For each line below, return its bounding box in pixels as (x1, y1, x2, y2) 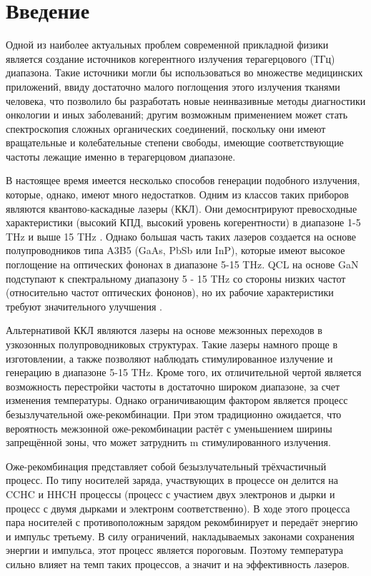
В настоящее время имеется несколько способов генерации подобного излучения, (6, 173, 360, 188)
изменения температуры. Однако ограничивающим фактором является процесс (6, 393, 348, 408)
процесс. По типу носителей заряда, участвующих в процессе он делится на (6, 473, 339, 487)
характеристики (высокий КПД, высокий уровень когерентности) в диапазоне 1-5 (6, 215, 361, 230)
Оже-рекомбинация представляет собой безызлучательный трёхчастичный (6, 458, 327, 473)
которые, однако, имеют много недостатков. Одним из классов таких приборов (6, 187, 349, 202)
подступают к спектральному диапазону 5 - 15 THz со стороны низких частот (6, 271, 346, 286)
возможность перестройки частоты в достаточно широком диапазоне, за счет (6, 378, 340, 393)
